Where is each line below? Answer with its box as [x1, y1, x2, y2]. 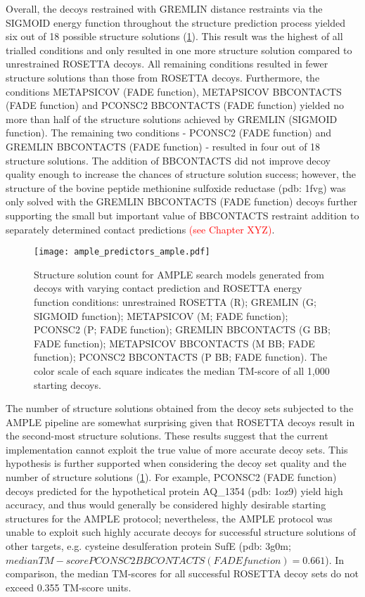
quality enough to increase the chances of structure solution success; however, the [6, 167, 357, 181]
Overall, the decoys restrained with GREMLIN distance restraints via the [6, 1, 323, 15]
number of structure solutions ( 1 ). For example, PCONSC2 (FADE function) [6, 470, 337, 484]
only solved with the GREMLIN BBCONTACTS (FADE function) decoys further [6, 194, 358, 209]
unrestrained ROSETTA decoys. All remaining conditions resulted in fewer [6, 56, 328, 71]
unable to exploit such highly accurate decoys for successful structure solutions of [6, 525, 356, 539]
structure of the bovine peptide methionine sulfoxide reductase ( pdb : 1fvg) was [6, 180, 346, 195]
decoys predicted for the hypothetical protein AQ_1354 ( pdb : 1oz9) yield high [6, 483, 343, 498]
